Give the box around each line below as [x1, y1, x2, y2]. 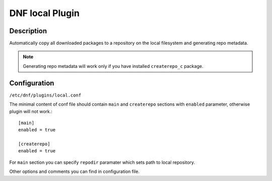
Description [9, 27, 47, 35]
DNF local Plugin [9, 8, 80, 19]
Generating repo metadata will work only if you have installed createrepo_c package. [23, 63, 203, 69]
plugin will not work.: [9, 108, 53, 114]
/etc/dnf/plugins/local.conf [9, 92, 82, 98]
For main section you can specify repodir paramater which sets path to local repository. [9, 159, 195, 165]
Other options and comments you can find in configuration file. [9, 168, 140, 174]
